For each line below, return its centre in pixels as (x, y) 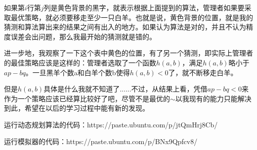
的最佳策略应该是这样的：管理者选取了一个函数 (80, 62)
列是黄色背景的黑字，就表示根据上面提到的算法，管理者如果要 (144, 7)
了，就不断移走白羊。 (203, 72)
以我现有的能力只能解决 (213, 98)
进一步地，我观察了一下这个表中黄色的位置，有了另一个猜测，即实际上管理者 (128, 53)
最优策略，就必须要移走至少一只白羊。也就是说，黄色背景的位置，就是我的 (132, 17)
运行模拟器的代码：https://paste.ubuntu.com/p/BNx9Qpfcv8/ (101, 141)
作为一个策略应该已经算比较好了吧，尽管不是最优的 (87, 98)
